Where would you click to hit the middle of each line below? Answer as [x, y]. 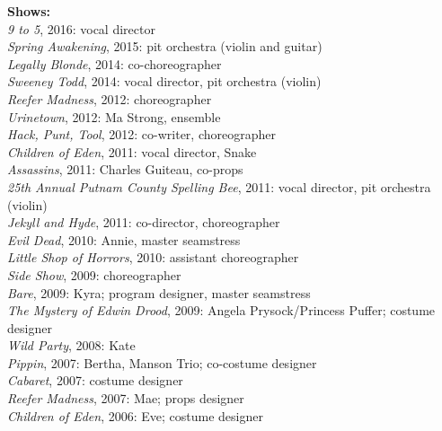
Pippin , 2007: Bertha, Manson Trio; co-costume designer [162, 362]
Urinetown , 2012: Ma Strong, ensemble [114, 116]
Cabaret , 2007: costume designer [95, 380]
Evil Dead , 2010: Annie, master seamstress [124, 239]
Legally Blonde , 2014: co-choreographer [115, 63]
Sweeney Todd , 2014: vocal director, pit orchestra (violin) [164, 81]
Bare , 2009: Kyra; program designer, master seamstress [159, 292]
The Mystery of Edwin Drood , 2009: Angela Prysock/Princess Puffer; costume [221, 310]
